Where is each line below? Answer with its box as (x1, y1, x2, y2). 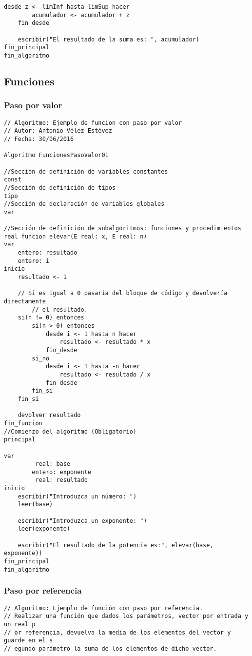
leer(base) (18, 501, 53, 508)
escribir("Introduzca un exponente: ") (18, 517, 147, 524)
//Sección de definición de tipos (4, 184, 116, 191)
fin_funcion (4, 419, 42, 427)
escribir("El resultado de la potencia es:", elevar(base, (18, 541, 213, 549)
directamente (4, 298, 46, 305)
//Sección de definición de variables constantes (4, 168, 168, 175)
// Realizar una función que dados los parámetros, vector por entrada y (4, 613, 249, 620)
